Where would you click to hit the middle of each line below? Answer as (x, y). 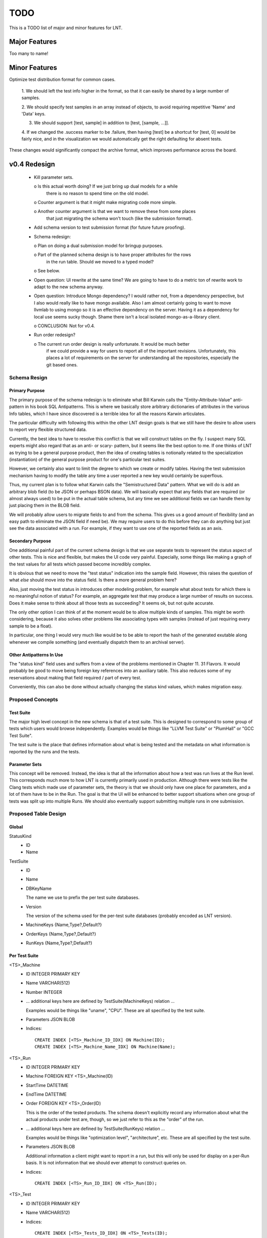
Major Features (33, 42)
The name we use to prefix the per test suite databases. (83, 898)
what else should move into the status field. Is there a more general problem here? (93, 580)
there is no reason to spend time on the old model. (98, 193)
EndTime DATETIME (46, 1094)
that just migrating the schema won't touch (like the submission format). (119, 218)
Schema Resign (28, 377)
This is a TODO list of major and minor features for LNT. (66, 28)
